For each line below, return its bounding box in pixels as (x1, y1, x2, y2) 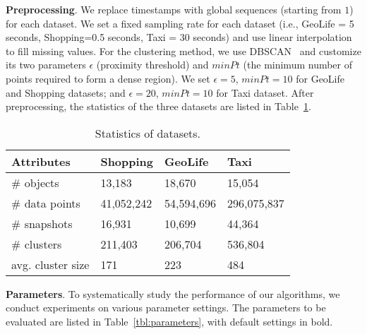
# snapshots (11, 215, 73, 232)
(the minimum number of (243, 57, 353, 72)
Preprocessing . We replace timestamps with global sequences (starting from (6, 2, 342, 16)
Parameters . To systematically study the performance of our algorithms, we (6, 286, 340, 301)
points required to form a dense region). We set (6, 71, 210, 85)
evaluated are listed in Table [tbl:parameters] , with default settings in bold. (6, 314, 333, 328)
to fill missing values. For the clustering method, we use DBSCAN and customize (6, 43, 361, 58)
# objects (11, 174, 59, 191)
